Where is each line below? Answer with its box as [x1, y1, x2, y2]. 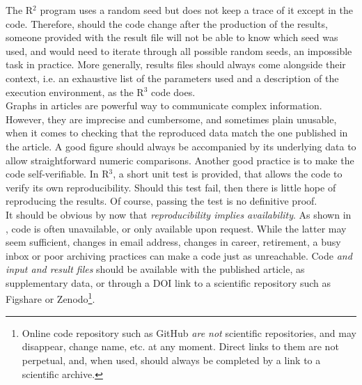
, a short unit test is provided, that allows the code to [113, 166, 343, 181]
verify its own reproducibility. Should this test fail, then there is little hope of [6, 180, 336, 194]
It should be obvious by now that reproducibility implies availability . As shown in [6, 207, 352, 221]
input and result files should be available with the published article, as [6, 262, 305, 276]
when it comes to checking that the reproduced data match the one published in [6, 125, 348, 140]
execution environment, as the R [6, 84, 144, 99]
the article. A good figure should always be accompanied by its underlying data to [6, 139, 356, 153]
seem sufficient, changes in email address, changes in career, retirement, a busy [6, 235, 341, 249]
